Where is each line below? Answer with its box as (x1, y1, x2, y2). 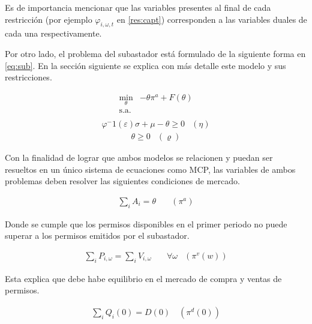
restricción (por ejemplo (5, 13, 92, 25)
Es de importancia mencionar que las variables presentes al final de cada (5, 1, 271, 13)
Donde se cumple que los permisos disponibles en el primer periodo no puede (5, 217, 287, 230)
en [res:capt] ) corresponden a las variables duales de (116, 13, 307, 25)
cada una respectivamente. (5, 27, 102, 40)
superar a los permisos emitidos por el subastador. (5, 229, 190, 242)
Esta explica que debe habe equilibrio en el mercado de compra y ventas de (5, 272, 282, 284)
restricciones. (5, 71, 52, 83)
